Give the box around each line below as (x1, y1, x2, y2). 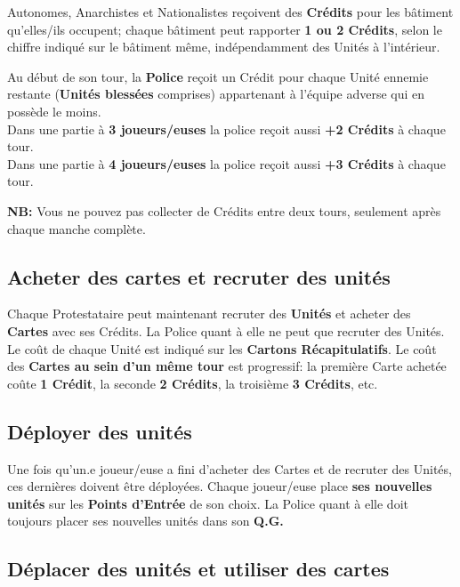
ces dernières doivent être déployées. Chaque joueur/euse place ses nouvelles (7, 477, 432, 495)
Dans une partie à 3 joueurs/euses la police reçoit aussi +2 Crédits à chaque (7, 119, 446, 138)
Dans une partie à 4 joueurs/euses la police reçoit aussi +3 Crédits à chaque (7, 154, 446, 173)
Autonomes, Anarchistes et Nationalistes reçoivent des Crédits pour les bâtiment (7, 3, 454, 20)
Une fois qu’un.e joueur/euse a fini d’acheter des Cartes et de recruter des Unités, (7, 459, 452, 478)
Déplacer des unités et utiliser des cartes (7, 555, 390, 583)
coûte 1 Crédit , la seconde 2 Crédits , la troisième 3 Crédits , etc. (7, 374, 378, 392)
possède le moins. (7, 101, 101, 120)
